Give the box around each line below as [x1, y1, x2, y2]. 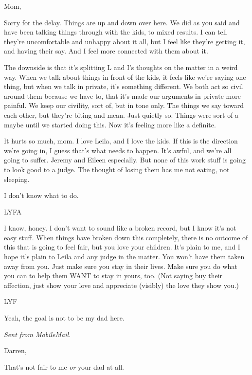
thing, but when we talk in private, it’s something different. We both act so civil [4, 81, 243, 91]
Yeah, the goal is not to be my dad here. [4, 313, 125, 323]
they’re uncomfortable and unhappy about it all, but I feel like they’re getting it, [4, 36, 245, 46]
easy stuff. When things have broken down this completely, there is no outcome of [4, 232, 248, 242]
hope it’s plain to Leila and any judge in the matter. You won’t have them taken [4, 251, 245, 262]
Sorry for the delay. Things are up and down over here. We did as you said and [4, 17, 240, 27]
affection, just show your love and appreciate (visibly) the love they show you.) [4, 280, 239, 290]
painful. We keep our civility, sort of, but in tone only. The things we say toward [4, 100, 244, 110]
